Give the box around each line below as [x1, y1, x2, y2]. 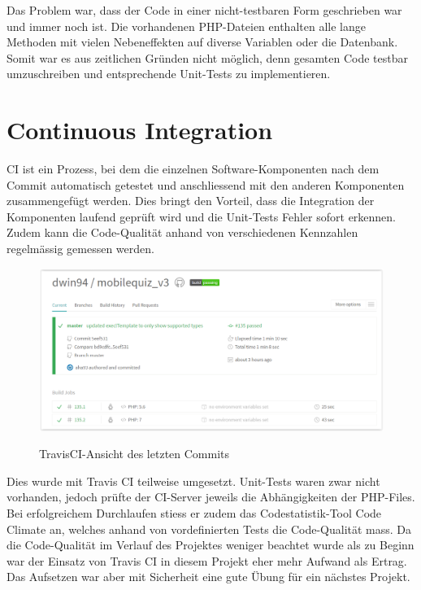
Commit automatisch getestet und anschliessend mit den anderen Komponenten [7, 176, 405, 193]
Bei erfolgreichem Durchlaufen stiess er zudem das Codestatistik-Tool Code [7, 505, 382, 522]
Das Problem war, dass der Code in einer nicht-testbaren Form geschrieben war [7, 2, 402, 18]
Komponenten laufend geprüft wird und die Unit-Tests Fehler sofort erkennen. [7, 208, 397, 225]
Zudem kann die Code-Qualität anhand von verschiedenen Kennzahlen [7, 224, 358, 241]
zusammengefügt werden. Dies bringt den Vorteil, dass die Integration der [7, 192, 375, 209]
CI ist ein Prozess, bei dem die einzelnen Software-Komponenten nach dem [7, 160, 380, 177]
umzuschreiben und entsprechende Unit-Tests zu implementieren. [7, 65, 331, 82]
